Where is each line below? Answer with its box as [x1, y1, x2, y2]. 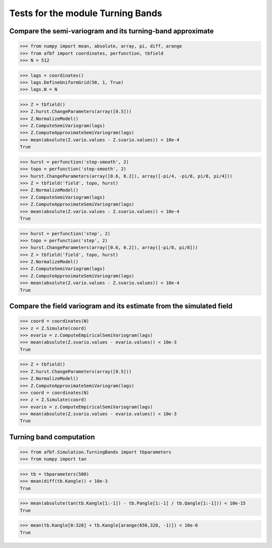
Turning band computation [9, 432, 95, 441]
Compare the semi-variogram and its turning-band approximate [9, 27, 214, 35]
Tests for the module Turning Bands [9, 8, 162, 19]
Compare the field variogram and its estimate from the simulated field [9, 302, 233, 311]
